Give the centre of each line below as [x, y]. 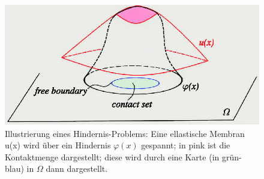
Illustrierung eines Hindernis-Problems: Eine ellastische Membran [125, 133]
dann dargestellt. [77, 168]
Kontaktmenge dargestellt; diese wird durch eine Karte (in [112, 156]
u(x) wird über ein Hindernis [58, 145]
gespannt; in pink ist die [186, 145]
